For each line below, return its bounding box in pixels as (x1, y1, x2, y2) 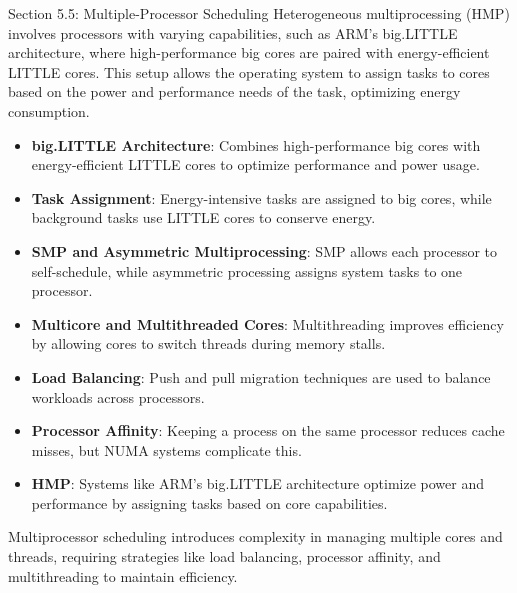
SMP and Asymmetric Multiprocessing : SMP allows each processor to (31, 240, 498, 261)
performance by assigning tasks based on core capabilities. (31, 492, 388, 513)
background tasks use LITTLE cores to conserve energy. (31, 207, 376, 228)
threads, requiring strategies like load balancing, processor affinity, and (8, 546, 441, 567)
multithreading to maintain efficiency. (8, 565, 238, 586)
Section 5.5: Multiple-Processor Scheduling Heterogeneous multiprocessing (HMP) (8, 3, 510, 23)
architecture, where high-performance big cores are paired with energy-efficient (8, 42, 490, 63)
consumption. (8, 100, 90, 121)
